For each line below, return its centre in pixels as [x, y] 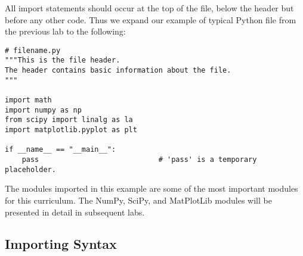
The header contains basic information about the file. [118, 71]
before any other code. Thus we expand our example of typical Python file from [151, 19]
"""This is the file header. [63, 60]
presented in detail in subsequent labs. [75, 212]
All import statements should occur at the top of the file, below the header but [149, 8]
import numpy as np [43, 110]
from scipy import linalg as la [69, 120]
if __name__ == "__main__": [61, 150]
